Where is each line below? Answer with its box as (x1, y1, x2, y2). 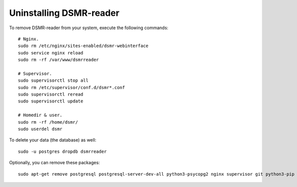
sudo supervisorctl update (18, 98, 84, 104)
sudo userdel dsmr (18, 126, 63, 132)
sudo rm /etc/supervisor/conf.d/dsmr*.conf (18, 85, 125, 90)
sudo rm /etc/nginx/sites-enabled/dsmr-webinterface (18, 43, 148, 49)
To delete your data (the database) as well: (9, 137, 97, 143)
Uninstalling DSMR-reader (9, 7, 120, 18)
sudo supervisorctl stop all (18, 78, 89, 84)
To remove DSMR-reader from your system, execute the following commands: (9, 25, 168, 31)
